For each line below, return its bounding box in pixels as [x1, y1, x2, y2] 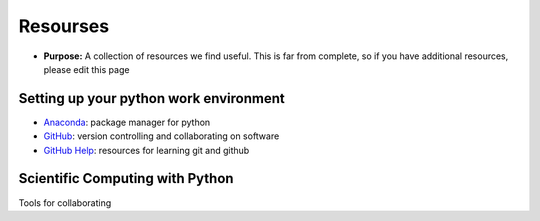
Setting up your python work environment [18, 90, 285, 107]
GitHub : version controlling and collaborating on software [43, 130, 280, 142]
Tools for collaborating [18, 196, 112, 209]
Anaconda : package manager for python [43, 116, 211, 128]
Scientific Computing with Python [18, 170, 234, 187]
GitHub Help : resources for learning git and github [43, 144, 250, 156]
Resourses [18, 15, 110, 37]
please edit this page [43, 63, 130, 75]
